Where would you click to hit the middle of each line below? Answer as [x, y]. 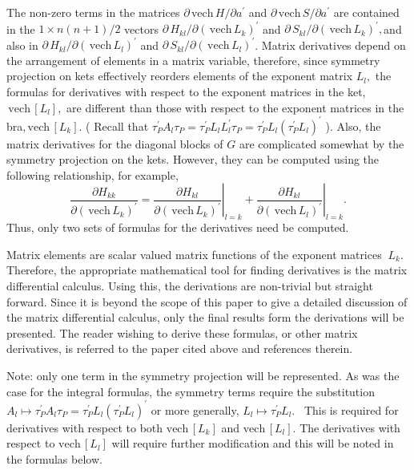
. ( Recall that [114, 126]
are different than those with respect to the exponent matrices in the [235, 107]
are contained [366, 12]
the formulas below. [54, 458]
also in [22, 45]
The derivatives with [350, 427]
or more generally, [195, 409]
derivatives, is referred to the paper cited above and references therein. [180, 348]
